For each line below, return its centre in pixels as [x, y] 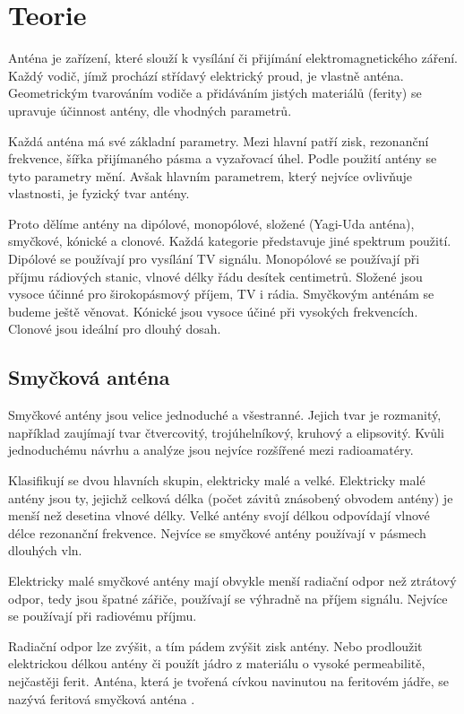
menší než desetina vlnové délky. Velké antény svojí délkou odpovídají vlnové [219, 515]
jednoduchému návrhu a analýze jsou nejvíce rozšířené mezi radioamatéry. [211, 450]
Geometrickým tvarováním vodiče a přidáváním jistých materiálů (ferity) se [215, 93]
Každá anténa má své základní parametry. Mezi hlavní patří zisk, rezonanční [219, 140]
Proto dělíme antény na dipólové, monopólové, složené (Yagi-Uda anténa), [211, 223]
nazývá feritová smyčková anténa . [102, 698]
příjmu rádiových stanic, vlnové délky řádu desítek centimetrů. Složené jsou [215, 276]
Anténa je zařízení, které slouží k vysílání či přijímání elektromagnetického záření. [233, 58]
